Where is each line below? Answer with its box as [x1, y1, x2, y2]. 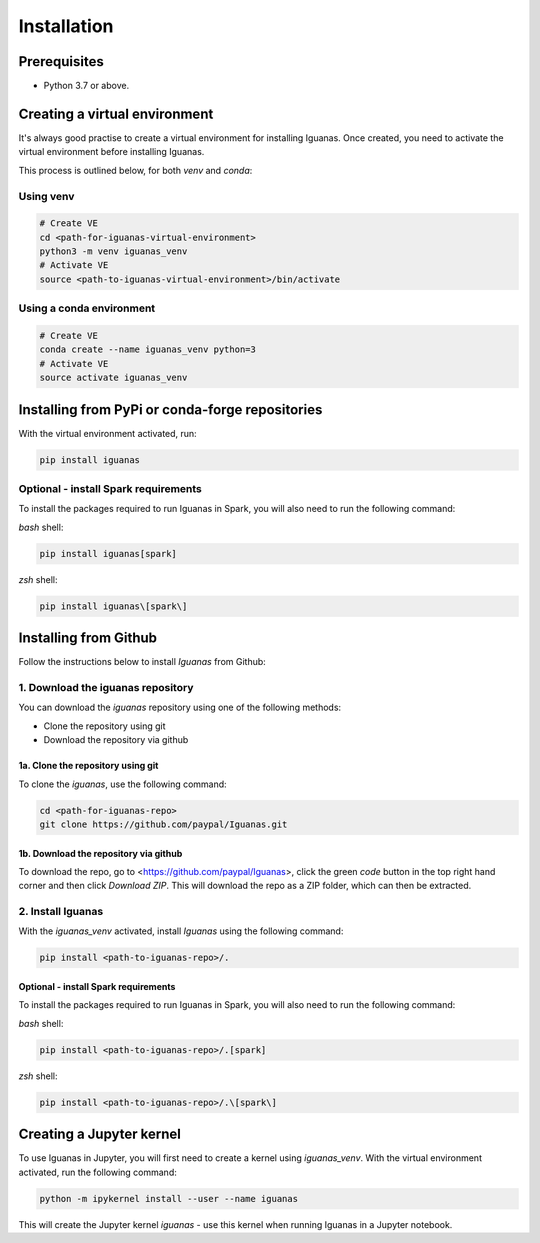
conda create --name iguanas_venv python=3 [39, 344, 257, 355]
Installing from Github [18, 630, 158, 647]
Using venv [18, 189, 75, 203]
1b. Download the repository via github [18, 847, 183, 859]
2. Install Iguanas [18, 905, 104, 919]
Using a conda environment [18, 301, 156, 315]
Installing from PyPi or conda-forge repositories [18, 401, 323, 418]
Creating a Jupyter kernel [18, 1126, 182, 1143]
